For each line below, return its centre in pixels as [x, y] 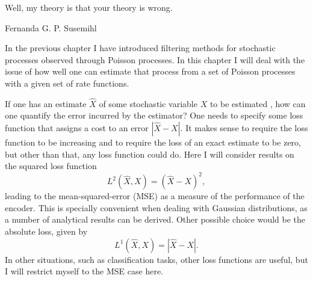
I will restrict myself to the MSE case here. [84, 271]
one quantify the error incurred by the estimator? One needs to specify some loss [154, 115]
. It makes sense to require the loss [244, 127]
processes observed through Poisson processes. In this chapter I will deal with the [155, 59]
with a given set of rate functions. [67, 83]
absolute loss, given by [46, 231]
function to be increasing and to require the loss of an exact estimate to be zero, [153, 142]
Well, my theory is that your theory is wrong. [89, 7]
